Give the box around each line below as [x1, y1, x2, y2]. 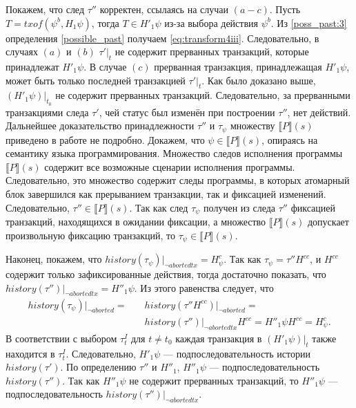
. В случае [83, 59, 127, 73]
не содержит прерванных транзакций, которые [115, 44, 309, 59]
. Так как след [129, 200, 188, 214]
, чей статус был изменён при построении [99, 104, 275, 119]
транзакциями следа [6, 104, 89, 119]
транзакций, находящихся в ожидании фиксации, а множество [6, 214, 266, 229]
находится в [6, 346, 55, 360]
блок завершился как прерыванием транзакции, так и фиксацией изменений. [6, 187, 326, 201]
